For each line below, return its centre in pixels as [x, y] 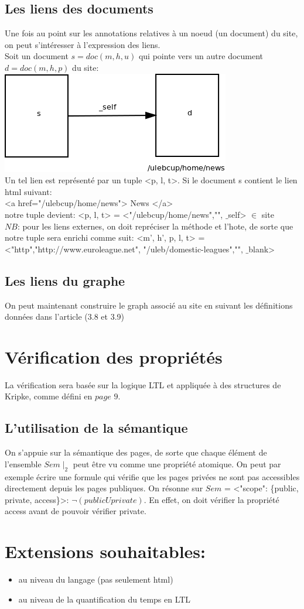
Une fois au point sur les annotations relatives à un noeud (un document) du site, [151, 33]
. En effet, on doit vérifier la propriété [211, 499]
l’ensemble [23, 463]
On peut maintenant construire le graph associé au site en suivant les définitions [149, 305]
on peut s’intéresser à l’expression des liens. [83, 44]
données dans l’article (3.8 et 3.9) [64, 317]
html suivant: [28, 191]
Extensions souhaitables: [105, 551]
